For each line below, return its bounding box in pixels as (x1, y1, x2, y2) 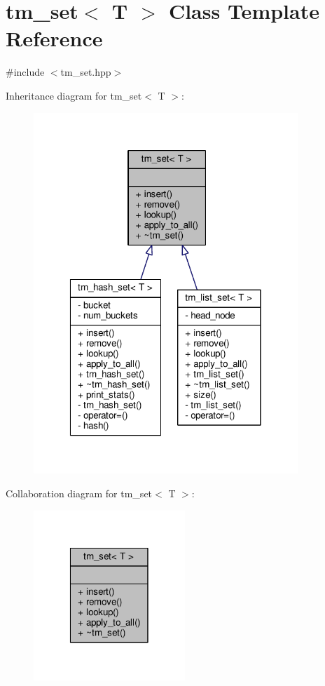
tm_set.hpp (60, 65, 111, 79)
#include (6, 65, 45, 79)
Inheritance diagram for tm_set (6, 88, 142, 102)
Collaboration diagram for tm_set (6, 485, 153, 500)
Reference (6, 24, 103, 53)
